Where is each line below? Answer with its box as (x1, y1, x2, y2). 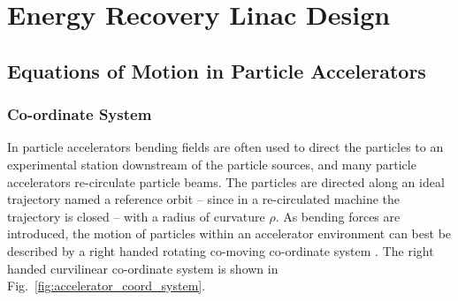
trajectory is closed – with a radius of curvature (7, 207, 265, 225)
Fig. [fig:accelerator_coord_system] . (7, 276, 206, 295)
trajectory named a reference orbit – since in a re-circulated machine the (7, 190, 401, 208)
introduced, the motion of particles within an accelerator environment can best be (7, 224, 452, 243)
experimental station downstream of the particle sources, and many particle (7, 154, 416, 173)
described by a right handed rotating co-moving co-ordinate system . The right (7, 241, 434, 260)
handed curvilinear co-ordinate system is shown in (7, 259, 279, 277)
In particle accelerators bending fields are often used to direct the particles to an (7, 138, 444, 156)
